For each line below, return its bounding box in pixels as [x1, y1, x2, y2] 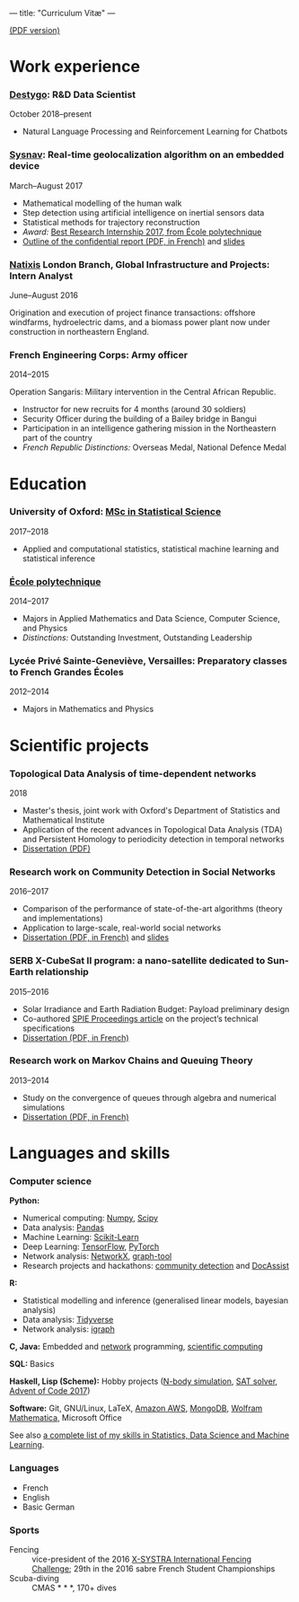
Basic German [22, 1501, 75, 1512]
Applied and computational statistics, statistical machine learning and [22, 543, 280, 554]
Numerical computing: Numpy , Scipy [22, 1212, 159, 1224]
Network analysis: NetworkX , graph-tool [22, 1251, 172, 1262]
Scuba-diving [9, 1572, 60, 1583]
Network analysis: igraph [22, 1324, 115, 1334]
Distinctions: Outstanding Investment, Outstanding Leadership [22, 632, 253, 643]
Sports [9, 1524, 40, 1536]
